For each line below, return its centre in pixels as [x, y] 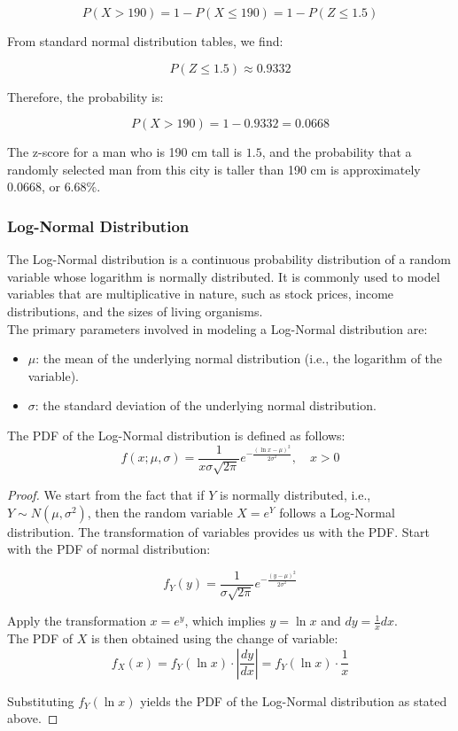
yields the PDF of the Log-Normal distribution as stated [294, 700]
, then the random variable [160, 512]
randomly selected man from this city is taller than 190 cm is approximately [214, 169]
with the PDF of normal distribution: [109, 549]
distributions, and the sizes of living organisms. [135, 311]
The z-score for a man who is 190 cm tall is [125, 152]
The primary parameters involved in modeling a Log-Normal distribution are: [217, 328]
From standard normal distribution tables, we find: [145, 41]
